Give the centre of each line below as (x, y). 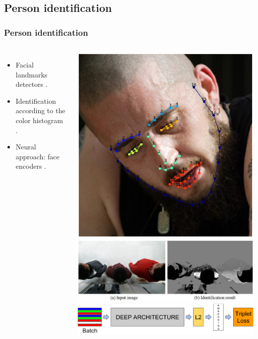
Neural (26, 147)
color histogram (39, 120)
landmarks (32, 74)
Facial (25, 65)
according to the (40, 110)
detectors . (32, 84)
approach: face (37, 156)
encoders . (31, 166)
